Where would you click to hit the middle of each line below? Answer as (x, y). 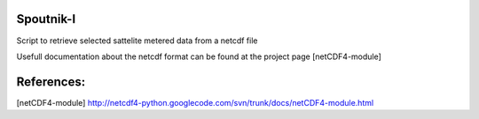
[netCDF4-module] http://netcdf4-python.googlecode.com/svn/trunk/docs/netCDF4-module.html (195, 102)
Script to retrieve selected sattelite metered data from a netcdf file (137, 41)
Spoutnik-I (46, 19)
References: (51, 82)
